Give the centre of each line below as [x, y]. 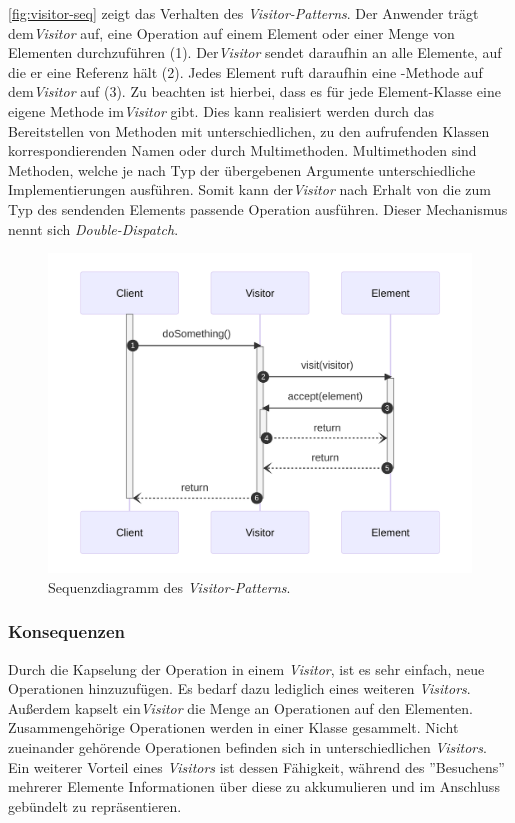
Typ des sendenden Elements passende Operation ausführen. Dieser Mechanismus [258, 208]
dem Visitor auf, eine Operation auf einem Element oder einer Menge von [231, 32]
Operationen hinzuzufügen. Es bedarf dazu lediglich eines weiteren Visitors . [239, 688]
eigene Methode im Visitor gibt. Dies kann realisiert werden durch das [221, 110]
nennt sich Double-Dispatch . [93, 228]
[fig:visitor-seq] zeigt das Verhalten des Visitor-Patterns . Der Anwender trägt [243, 13]
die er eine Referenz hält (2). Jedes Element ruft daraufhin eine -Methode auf [245, 71]
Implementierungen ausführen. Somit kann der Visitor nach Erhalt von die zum [249, 189]
